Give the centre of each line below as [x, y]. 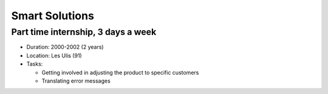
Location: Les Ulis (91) [54, 55]
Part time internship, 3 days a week [84, 32]
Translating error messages [76, 81]
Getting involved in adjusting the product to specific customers [120, 72]
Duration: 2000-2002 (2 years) [65, 47]
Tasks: [35, 64]
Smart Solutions [53, 16]
